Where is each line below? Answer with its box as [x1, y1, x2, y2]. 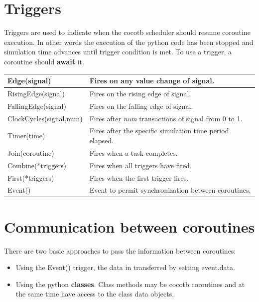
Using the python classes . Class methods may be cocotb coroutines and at [15, 279, 245, 289]
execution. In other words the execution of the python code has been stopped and [4, 36, 254, 47]
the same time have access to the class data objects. [15, 289, 174, 299]
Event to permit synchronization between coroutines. [89, 185, 251, 195]
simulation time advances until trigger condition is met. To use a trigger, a [4, 46, 232, 57]
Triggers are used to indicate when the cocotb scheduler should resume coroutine [4, 27, 251, 37]
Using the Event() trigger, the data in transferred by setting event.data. [15, 262, 235, 273]
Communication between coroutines [4, 216, 255, 237]
